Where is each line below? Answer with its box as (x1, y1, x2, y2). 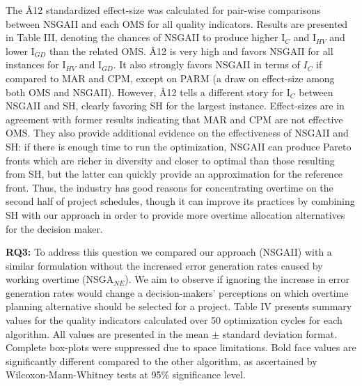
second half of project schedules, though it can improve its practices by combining (6, 194, 355, 208)
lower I (6, 43, 35, 58)
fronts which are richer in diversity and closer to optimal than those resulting (6, 153, 335, 167)
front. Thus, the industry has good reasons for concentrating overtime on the (6, 180, 333, 194)
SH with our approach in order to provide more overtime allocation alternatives (6, 207, 345, 222)
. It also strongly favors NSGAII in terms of (113, 57, 300, 72)
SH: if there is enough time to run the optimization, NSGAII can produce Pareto (6, 139, 352, 153)
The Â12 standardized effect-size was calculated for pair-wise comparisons (6, 3, 321, 17)
